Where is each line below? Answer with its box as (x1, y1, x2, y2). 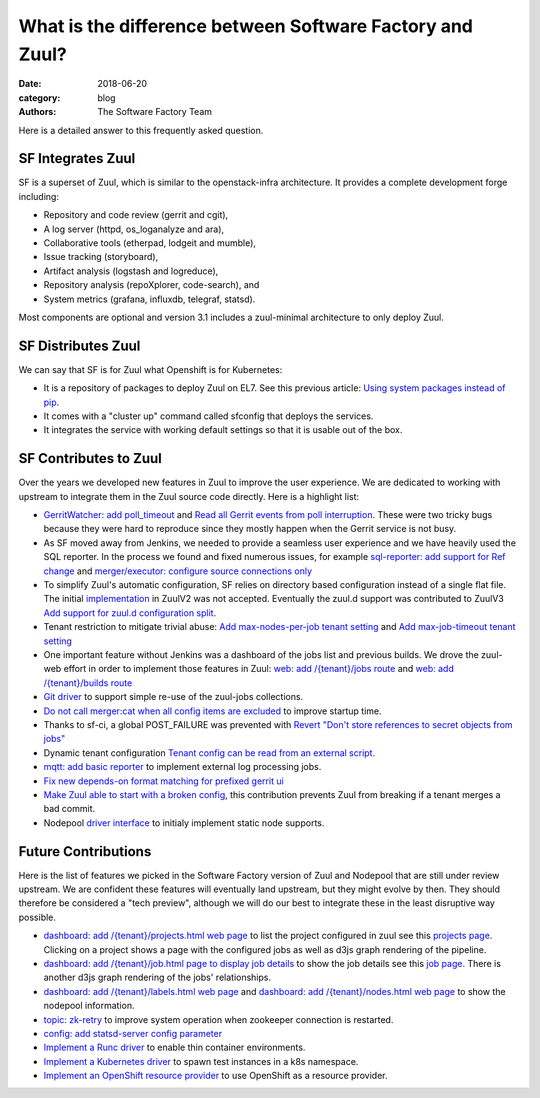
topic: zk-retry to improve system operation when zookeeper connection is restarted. (43, 1013, 394, 1025)
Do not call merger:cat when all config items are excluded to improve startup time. (43, 705, 382, 717)
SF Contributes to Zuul (18, 450, 162, 467)
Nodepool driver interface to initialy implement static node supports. (43, 816, 325, 829)
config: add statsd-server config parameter (43, 1027, 223, 1039)
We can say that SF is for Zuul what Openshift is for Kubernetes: (18, 363, 283, 375)
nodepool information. (43, 1000, 135, 1012)
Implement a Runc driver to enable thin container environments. (43, 1041, 306, 1054)
